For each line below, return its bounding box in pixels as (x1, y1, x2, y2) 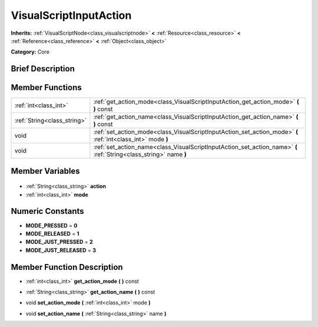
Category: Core (11, 48, 50, 55)
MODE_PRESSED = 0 (25, 222, 78, 229)
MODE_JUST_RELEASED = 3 (25, 246, 97, 253)
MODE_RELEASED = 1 (25, 230, 79, 237)
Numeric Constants (11, 206, 85, 216)
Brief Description (11, 64, 75, 74)
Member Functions (11, 82, 82, 93)
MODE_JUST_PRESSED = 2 (25, 239, 93, 246)
